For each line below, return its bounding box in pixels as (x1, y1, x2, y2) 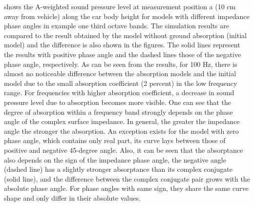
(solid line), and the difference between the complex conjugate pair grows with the (4, 173, 250, 184)
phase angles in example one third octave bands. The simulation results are (4, 21, 230, 31)
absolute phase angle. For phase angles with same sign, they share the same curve (4, 183, 249, 193)
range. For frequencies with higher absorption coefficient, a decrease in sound (4, 87, 234, 98)
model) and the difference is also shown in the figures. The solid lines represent (4, 40, 240, 50)
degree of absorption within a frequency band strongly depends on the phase (4, 106, 233, 117)
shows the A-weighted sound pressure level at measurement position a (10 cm (4, 1, 236, 11)
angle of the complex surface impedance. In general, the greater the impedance (4, 116, 240, 126)
